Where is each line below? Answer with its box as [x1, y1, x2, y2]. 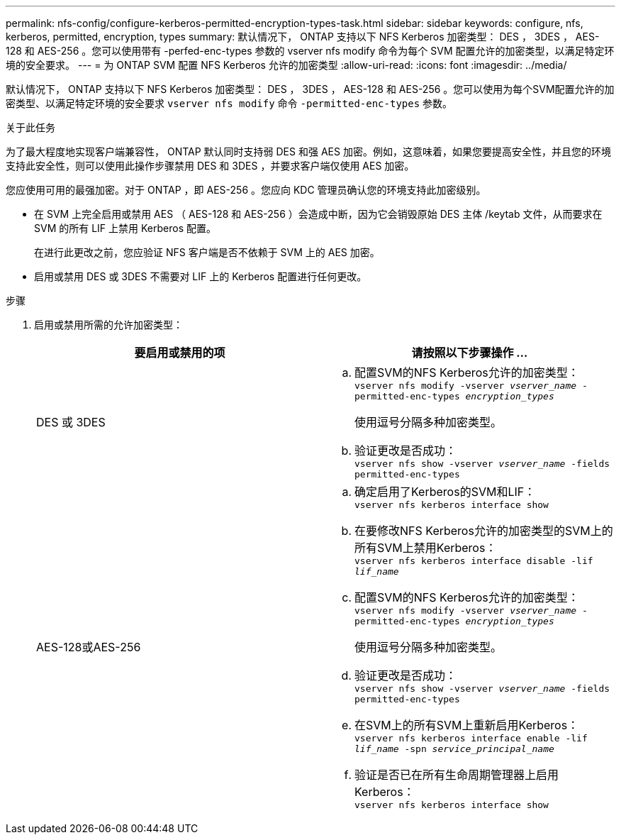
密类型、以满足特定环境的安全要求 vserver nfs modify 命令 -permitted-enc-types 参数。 [6, 97, 453, 109]
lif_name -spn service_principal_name [354, 744, 554, 754]
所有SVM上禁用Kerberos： [354, 541, 497, 555]
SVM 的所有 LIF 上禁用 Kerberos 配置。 [34, 222, 216, 234]
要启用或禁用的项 [134, 346, 225, 360]
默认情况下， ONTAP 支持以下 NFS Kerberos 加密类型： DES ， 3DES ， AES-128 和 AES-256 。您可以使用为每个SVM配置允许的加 [6, 83, 615, 95]
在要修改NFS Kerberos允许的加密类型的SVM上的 [354, 524, 613, 538]
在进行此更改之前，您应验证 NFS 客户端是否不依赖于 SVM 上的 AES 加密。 [34, 246, 380, 258]
